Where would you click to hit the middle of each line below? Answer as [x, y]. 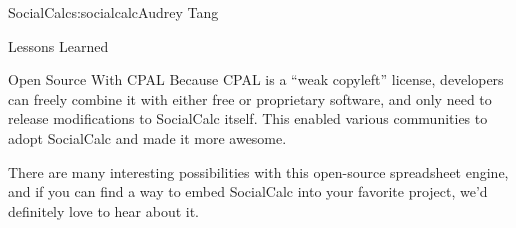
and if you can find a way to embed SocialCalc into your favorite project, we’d [248, 191]
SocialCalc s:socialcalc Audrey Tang [113, 12]
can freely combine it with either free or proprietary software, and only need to [250, 98]
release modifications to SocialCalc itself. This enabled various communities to [248, 118]
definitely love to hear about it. [104, 210]
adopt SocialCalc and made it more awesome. [147, 137]
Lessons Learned [58, 45]
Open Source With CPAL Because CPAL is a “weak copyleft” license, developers [256, 79]
